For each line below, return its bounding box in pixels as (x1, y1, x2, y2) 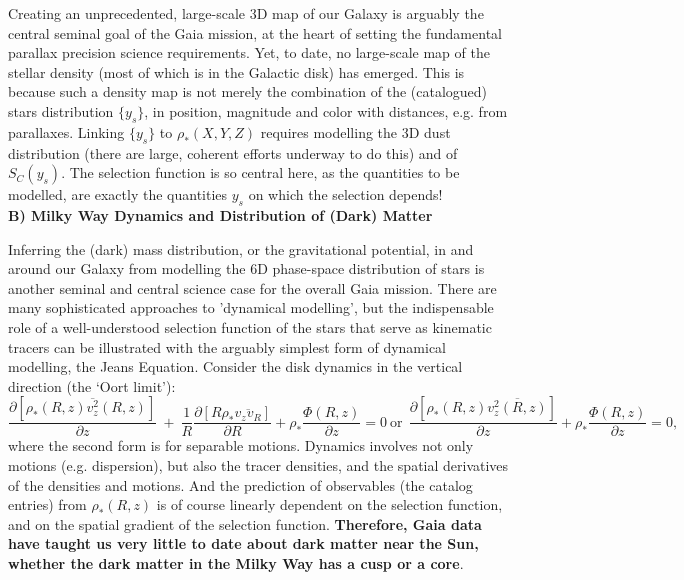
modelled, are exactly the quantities (8, 184, 228, 205)
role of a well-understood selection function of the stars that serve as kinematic (8, 316, 492, 337)
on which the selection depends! (248, 184, 443, 205)
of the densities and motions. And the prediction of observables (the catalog (8, 474, 473, 495)
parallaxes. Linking (8, 121, 125, 142)
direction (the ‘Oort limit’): (8, 375, 176, 396)
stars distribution (8, 100, 114, 121)
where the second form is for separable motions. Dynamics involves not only (8, 435, 474, 456)
